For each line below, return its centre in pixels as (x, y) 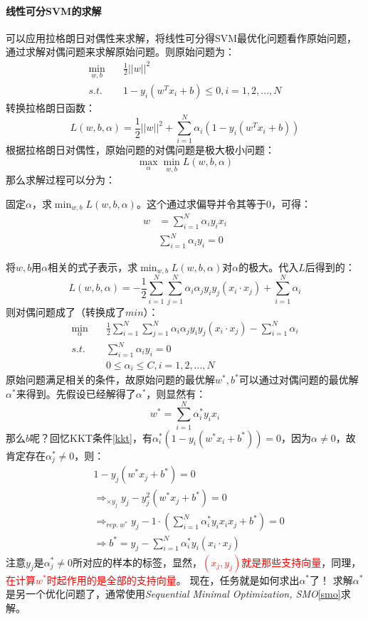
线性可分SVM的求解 (54, 10)
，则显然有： (176, 393)
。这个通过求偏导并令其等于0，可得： (224, 203)
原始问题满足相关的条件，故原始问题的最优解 (110, 380)
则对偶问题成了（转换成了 (65, 311)
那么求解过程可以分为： (61, 180)
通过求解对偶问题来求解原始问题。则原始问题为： (120, 52)
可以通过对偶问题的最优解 (299, 380)
